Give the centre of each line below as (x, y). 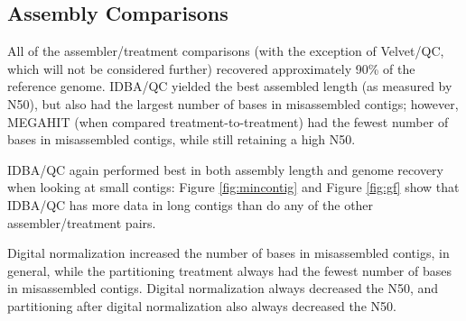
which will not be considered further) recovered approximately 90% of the (211, 68)
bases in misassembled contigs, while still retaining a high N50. (182, 139)
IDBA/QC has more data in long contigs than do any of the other (191, 204)
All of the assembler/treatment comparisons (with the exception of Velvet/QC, (226, 51)
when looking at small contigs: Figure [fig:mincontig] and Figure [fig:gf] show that (233, 187)
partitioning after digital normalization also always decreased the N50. (202, 305)
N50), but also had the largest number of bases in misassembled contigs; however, (233, 103)
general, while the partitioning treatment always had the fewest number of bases (229, 270)
